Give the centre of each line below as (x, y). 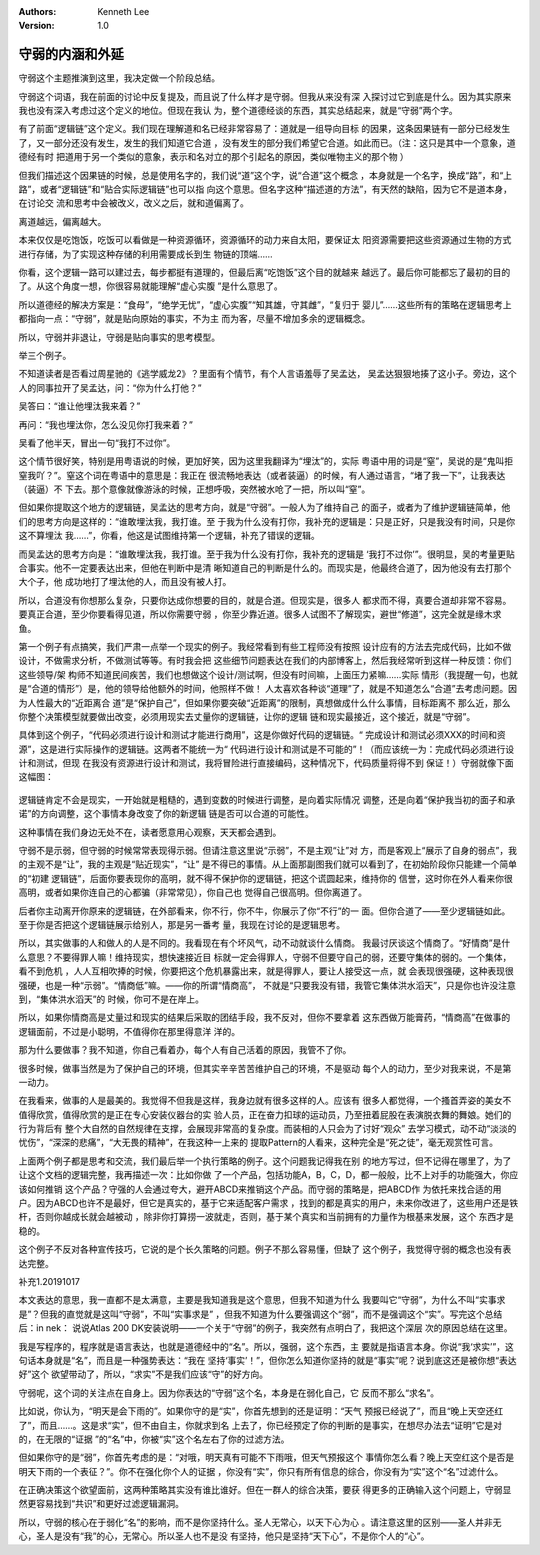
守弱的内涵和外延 (71, 54)
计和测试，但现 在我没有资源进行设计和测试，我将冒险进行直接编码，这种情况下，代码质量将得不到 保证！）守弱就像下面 (266, 763)
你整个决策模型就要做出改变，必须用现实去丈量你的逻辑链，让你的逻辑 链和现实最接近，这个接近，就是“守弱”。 (247, 716)
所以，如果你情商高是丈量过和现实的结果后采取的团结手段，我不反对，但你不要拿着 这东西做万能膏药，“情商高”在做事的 (264, 1017)
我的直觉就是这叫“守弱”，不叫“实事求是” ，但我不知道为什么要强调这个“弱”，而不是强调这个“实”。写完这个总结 (275, 1314)
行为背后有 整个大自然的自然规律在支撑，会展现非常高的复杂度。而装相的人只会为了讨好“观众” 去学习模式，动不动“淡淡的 (267, 1129)
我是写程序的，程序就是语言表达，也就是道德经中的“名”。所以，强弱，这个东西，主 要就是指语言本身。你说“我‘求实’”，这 (266, 1346)
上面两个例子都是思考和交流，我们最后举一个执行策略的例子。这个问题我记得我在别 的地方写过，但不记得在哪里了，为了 (265, 1161)
